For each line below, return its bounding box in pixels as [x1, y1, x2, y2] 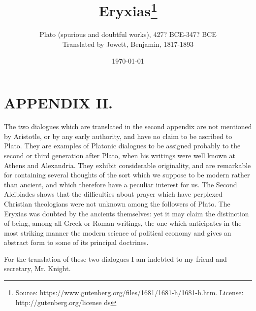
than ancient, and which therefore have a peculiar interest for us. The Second [4, 179, 237, 189]
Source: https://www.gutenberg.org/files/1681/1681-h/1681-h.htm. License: [15, 287, 244, 298]
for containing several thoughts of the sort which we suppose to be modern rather [4, 170, 250, 180]
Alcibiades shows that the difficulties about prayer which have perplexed [4, 189, 223, 199]
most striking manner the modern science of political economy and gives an [4, 227, 231, 238]
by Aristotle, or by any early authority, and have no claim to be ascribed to [4, 131, 232, 141]
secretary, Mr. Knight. [4, 263, 71, 274]
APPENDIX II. [4, 93, 113, 113]
